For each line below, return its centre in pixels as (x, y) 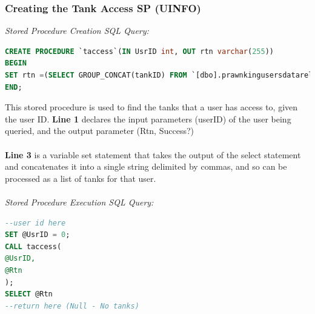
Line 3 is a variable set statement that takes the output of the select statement (153, 154)
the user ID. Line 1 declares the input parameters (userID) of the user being (148, 119)
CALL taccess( (33, 246)
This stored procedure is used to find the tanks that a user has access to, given (151, 107)
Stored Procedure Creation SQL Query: (77, 31)
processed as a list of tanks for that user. (81, 178)
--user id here (35, 223)
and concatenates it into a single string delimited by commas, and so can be (146, 166)
